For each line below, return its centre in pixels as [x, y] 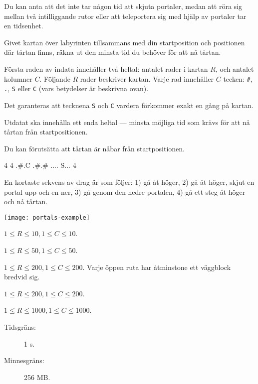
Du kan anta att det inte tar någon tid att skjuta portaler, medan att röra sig [123, 6]
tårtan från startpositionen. [46, 132]
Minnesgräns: [24, 360]
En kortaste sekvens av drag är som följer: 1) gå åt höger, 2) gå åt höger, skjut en [129, 182]
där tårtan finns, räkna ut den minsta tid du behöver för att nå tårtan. [113, 52]
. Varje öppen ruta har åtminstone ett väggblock [157, 267]
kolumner [18, 78]
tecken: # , [238, 78]
